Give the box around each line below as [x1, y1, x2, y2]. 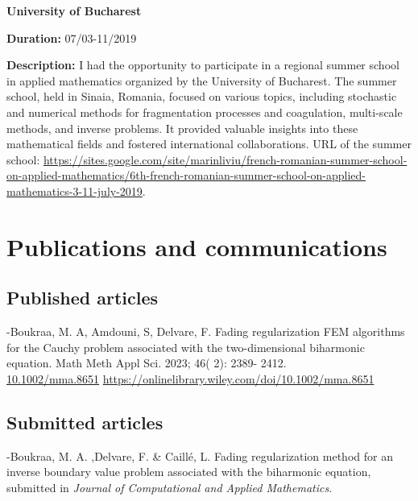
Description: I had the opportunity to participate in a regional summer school [6, 56, 399, 73]
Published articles [6, 285, 159, 310]
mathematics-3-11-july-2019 [6, 182, 143, 199]
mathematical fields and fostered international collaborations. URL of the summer [6, 135, 412, 152]
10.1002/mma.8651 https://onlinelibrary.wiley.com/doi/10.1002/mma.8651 [6, 370, 375, 387]
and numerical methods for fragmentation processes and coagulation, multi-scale [6, 103, 403, 120]
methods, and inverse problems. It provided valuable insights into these [6, 119, 358, 136]
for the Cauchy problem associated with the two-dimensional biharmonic [6, 338, 365, 355]
